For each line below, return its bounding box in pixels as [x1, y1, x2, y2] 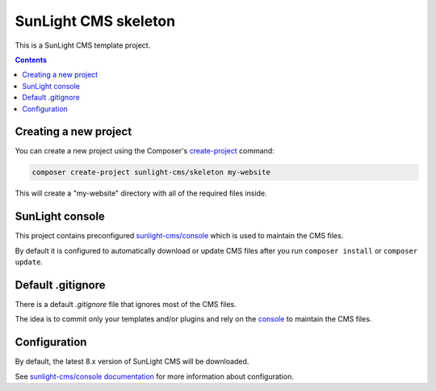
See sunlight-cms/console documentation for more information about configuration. [15, 372, 294, 381]
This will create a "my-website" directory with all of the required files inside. [15, 188, 267, 198]
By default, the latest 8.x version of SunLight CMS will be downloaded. [15, 356, 249, 367]
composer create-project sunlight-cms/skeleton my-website [31, 168, 270, 177]
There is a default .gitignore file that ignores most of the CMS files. [15, 299, 237, 309]
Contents [15, 55, 48, 65]
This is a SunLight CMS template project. [15, 40, 151, 50]
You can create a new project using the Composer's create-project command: [15, 146, 275, 156]
